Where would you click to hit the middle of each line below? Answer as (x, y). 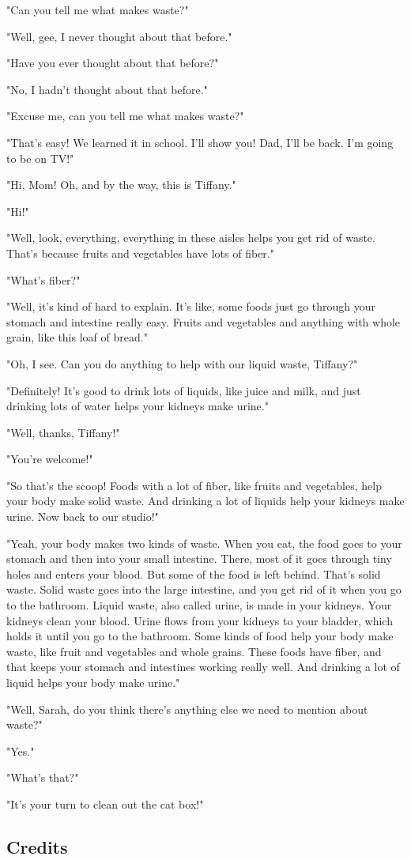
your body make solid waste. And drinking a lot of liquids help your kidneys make (205, 501)
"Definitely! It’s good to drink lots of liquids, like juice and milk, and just (184, 390)
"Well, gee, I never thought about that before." (119, 36)
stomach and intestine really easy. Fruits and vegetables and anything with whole (204, 321)
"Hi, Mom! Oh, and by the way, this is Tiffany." (121, 185)
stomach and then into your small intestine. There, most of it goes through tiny (199, 558)
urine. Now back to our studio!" (83, 517)
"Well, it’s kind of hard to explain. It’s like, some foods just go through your (191, 306)
